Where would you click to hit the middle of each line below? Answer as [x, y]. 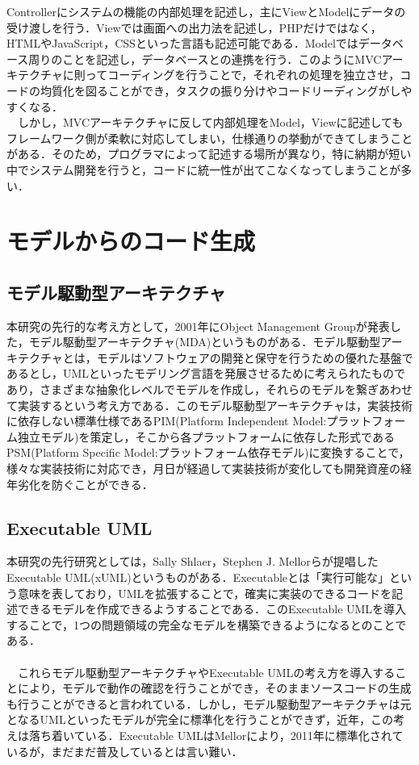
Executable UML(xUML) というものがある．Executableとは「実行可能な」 [198, 577]
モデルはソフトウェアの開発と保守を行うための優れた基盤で [255, 357]
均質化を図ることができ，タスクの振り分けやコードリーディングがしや [226, 90]
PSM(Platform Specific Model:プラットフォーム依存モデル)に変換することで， [208, 452]
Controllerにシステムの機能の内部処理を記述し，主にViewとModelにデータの [206, 11]
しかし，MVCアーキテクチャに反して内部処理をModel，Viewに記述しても [210, 122]
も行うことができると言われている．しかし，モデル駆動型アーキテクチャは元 [209, 703]
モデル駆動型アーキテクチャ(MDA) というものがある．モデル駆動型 [205, 342]
